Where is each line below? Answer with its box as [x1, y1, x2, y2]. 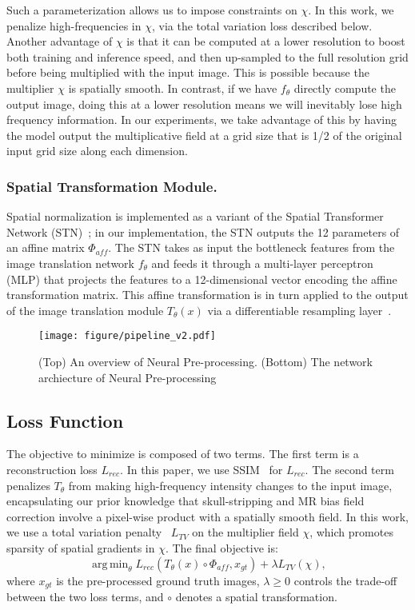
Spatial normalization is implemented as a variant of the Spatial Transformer [6, 208, 384, 225]
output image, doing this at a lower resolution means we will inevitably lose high [6, 95, 402, 112]
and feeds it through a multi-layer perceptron [151, 254, 373, 271]
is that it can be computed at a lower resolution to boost [126, 33, 405, 50]
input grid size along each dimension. [6, 142, 188, 159]
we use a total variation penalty [6, 524, 162, 540]
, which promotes [309, 524, 393, 540]
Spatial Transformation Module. [6, 176, 217, 196]
